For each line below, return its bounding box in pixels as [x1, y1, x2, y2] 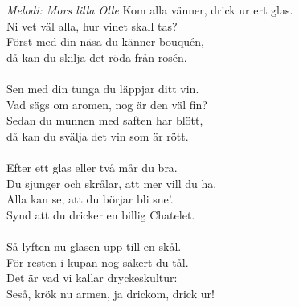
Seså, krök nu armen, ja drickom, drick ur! [6, 284, 215, 301]
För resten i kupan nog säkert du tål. [6, 253, 189, 270]
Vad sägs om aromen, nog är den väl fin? [6, 96, 207, 113]
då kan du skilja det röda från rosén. [6, 48, 187, 65]
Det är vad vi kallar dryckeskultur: [6, 269, 178, 286]
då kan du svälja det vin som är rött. [6, 127, 189, 144]
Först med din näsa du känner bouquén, [6, 33, 204, 50]
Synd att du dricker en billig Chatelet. [6, 206, 195, 223]
